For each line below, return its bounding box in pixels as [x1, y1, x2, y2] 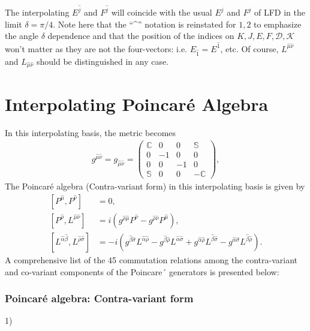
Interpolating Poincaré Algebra [5, 91, 269, 116]
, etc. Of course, [220, 42, 279, 55]
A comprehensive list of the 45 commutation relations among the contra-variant [5, 254, 298, 266]
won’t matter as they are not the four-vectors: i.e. [5, 42, 188, 55]
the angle [5, 29, 38, 42]
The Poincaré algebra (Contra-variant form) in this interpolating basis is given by [5, 180, 305, 192]
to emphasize [254, 17, 302, 30]
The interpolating [5, 6, 70, 19]
